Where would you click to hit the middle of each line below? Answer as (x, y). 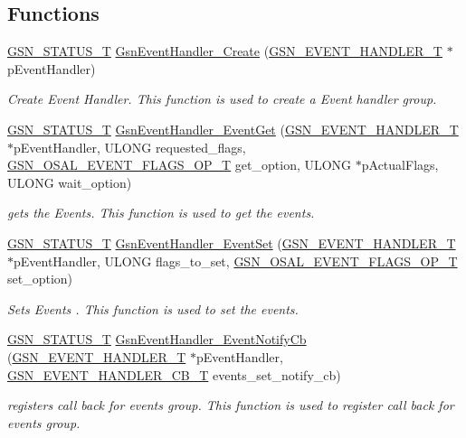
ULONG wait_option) (70, 182)
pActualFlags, (400, 165)
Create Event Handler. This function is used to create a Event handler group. (222, 99)
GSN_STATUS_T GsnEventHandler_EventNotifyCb (157, 339)
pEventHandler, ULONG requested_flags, (130, 147)
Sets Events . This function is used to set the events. (153, 308)
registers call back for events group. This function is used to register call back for (231, 405)
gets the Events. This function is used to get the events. (161, 213)
